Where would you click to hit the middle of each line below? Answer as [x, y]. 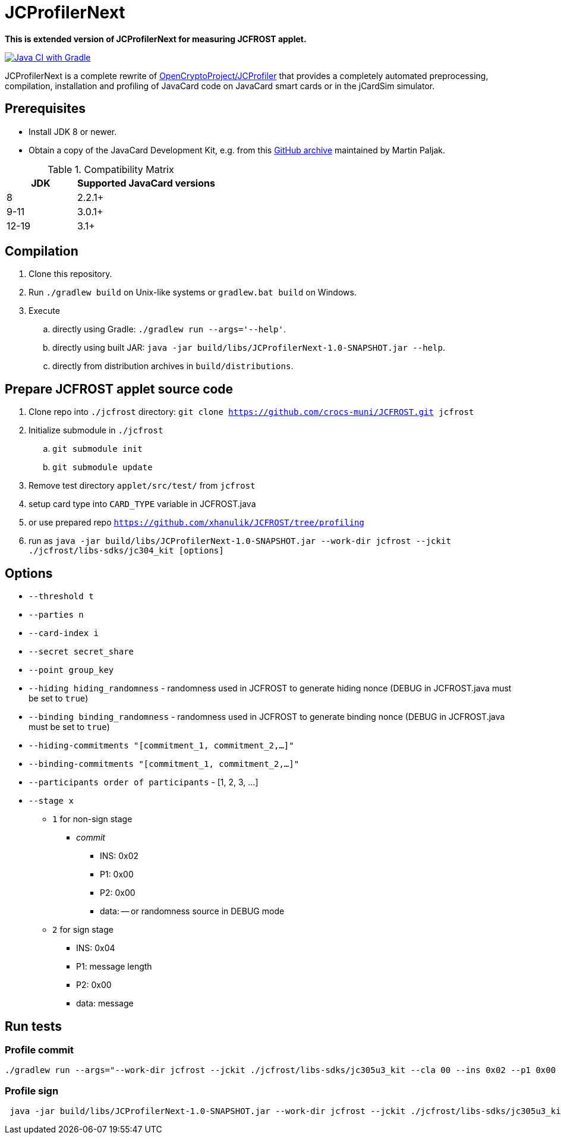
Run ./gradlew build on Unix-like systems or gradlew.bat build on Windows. [193, 292]
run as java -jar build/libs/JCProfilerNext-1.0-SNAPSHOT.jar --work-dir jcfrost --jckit [240, 541]
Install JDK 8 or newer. [73, 131]
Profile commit [39, 1050]
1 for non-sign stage [92, 819]
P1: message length [114, 967]
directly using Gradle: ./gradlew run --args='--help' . [169, 329]
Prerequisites [45, 109]
